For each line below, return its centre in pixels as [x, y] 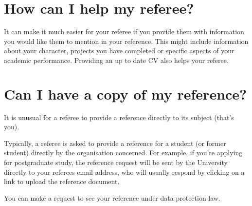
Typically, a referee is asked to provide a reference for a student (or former [115, 143]
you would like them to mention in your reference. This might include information [126, 41]
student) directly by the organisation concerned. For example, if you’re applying [123, 153]
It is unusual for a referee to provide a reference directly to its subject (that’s [119, 117]
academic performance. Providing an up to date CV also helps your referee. [116, 60]
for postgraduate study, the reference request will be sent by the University [116, 162]
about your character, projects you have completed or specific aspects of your [119, 51]
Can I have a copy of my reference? [126, 93]
